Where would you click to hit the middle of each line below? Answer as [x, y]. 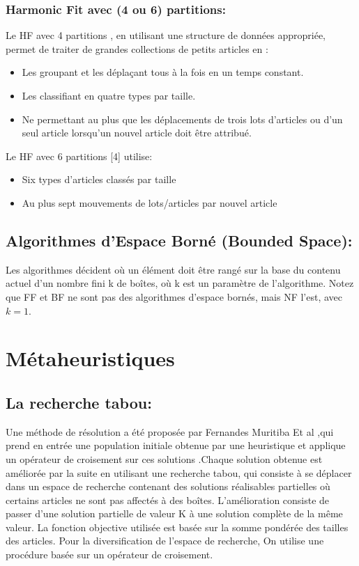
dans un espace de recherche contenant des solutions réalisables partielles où [168, 486]
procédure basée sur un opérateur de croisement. [109, 555]
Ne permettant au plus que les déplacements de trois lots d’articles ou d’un [182, 119]
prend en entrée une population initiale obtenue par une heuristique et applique [176, 445]
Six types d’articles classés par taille [99, 179]
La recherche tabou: [79, 402]
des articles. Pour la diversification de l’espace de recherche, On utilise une [165, 541]
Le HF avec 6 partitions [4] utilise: [79, 156]
